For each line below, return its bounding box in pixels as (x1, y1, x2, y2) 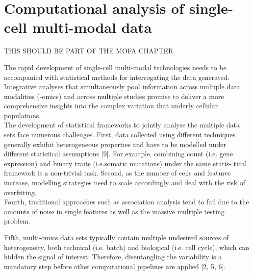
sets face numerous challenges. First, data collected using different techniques (4, 129, 236, 140)
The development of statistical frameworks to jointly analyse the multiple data (4, 120, 240, 130)
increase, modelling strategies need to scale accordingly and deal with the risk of (4, 177, 246, 188)
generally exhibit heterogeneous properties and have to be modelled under (4, 139, 227, 149)
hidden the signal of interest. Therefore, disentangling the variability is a (4, 251, 222, 262)
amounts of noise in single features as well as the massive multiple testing (4, 206, 225, 216)
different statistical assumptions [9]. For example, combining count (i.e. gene (4, 149, 233, 159)
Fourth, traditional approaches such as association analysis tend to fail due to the (4, 197, 249, 207)
